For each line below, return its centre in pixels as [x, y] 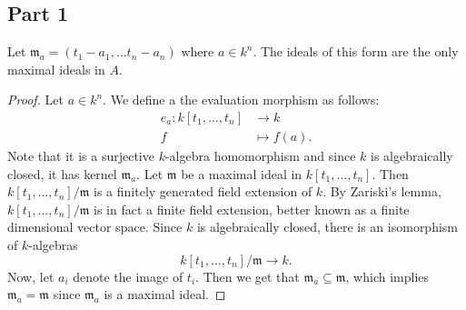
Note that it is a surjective [81, 156]
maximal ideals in [56, 69]
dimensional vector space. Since [95, 227]
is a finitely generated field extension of [203, 191]
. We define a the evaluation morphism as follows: [241, 100]
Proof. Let [35, 100]
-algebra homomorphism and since [260, 156]
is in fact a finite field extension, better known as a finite [252, 209]
